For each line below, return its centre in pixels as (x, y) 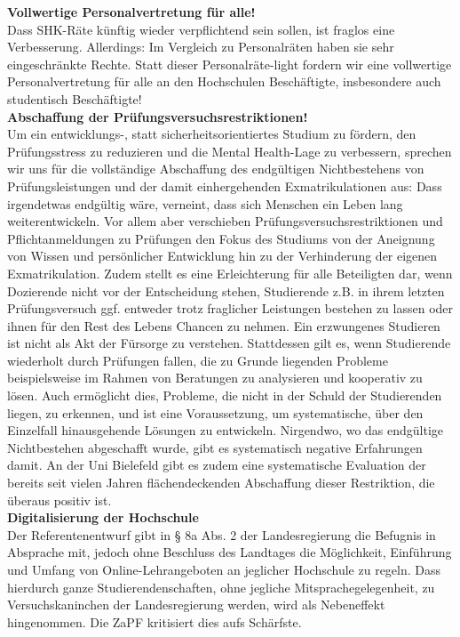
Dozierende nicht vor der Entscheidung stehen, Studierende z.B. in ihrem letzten (226, 290)
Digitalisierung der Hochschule (103, 517)
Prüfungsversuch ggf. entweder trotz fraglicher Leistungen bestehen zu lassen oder (230, 308)
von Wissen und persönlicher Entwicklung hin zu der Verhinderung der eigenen (222, 256)
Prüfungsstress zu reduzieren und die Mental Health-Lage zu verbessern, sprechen (230, 151)
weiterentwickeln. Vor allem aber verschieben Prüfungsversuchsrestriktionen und (225, 221)
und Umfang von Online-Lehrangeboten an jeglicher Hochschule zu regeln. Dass (224, 569)
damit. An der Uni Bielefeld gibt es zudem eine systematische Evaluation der (217, 465)
